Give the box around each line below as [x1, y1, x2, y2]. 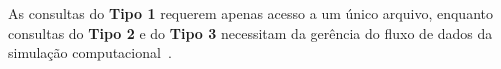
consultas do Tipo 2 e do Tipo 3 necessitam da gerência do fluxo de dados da [8, 22, 493, 43]
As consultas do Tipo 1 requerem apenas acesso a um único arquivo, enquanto [8, 3, 493, 23]
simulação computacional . [8, 42, 172, 63]
